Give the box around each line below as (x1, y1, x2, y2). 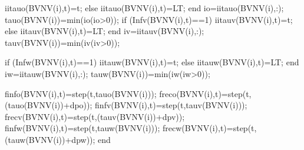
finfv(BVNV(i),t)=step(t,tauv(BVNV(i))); (95, 99, 247, 111)
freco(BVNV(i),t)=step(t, (159, 87, 252, 99)
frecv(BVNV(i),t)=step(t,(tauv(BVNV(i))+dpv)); (5, 110, 185, 122)
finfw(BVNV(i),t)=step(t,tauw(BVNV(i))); (5, 122, 160, 134)
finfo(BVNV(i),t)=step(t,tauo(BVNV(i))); (5, 87, 157, 99)
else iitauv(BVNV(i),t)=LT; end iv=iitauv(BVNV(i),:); (5, 25, 204, 37)
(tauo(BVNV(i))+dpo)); (5, 99, 92, 111)
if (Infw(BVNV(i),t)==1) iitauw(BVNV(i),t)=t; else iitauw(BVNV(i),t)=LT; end (5, 56, 299, 68)
